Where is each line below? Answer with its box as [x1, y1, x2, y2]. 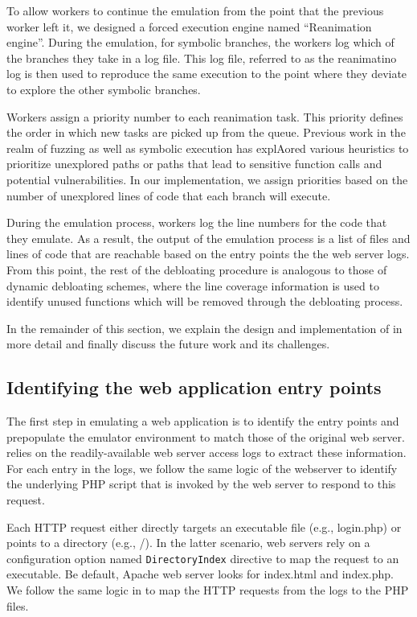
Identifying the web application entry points [6, 375, 382, 400]
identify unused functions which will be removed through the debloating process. [6, 293, 403, 310]
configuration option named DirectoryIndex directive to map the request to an [6, 549, 399, 566]
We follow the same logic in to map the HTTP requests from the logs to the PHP [6, 582, 409, 598]
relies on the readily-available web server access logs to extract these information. [6, 444, 407, 461]
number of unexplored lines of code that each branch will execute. [6, 187, 331, 204]
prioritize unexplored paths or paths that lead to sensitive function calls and [6, 155, 382, 172]
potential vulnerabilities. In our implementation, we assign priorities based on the [6, 171, 408, 187]
